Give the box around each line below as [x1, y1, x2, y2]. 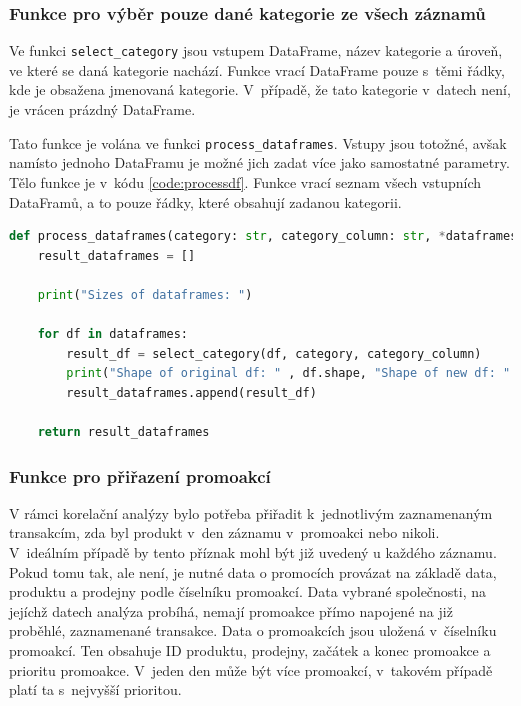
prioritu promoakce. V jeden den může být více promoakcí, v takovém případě [9, 659, 493, 680]
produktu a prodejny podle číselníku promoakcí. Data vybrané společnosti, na [9, 581, 487, 602]
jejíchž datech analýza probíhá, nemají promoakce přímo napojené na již [9, 600, 453, 621]
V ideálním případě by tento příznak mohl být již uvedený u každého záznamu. [9, 542, 497, 563]
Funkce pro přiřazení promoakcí [9, 463, 271, 488]
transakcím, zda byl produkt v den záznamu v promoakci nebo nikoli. [9, 522, 440, 543]
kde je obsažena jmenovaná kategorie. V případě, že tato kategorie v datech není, [9, 79, 511, 100]
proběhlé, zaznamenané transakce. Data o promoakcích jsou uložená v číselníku [9, 620, 497, 641]
